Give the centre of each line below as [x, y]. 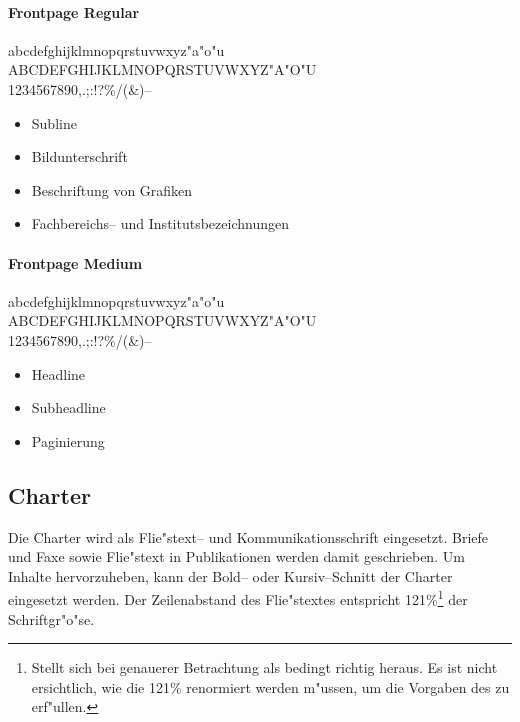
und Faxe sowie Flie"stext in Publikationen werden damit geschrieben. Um [236, 556]
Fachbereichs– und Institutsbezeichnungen [160, 223]
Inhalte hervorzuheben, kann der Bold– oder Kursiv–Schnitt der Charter [230, 575]
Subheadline [68, 407]
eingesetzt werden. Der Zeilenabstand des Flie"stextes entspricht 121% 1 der [238, 597]
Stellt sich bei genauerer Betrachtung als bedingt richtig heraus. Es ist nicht [264, 667]
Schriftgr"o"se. [51, 618]
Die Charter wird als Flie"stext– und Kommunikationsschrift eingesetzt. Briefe [248, 536]
